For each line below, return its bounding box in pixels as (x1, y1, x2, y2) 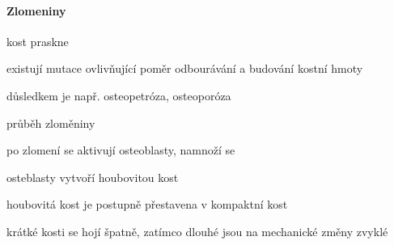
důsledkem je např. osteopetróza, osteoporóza (6, 87, 231, 103)
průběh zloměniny (6, 114, 95, 131)
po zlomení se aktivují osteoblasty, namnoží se (6, 142, 235, 158)
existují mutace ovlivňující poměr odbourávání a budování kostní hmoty (6, 60, 363, 77)
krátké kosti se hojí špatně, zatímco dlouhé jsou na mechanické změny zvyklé (6, 222, 388, 239)
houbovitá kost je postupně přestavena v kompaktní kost (6, 196, 288, 213)
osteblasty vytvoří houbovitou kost (6, 168, 179, 185)
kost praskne (6, 32, 69, 49)
